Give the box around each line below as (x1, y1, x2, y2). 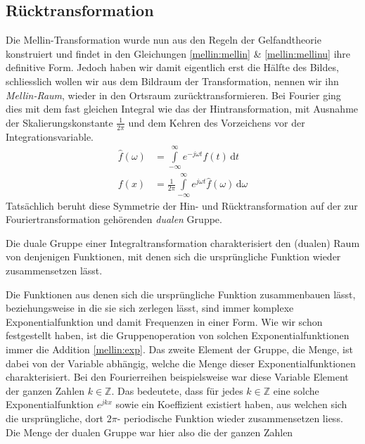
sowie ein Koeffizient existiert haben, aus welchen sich (115, 397, 347, 412)
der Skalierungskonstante (6, 115, 113, 129)
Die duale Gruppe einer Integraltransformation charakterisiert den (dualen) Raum (6, 235, 360, 250)
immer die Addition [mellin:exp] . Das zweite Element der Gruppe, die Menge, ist (6, 341, 353, 356)
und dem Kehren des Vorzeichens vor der (128, 115, 305, 129)
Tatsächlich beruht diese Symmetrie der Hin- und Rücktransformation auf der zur (6, 198, 358, 213)
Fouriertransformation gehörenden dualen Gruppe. (6, 212, 222, 227)
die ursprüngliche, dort (6, 410, 104, 425)
